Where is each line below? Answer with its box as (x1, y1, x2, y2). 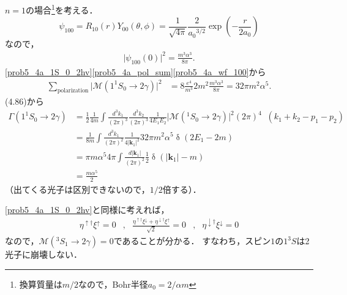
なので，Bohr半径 (78, 277, 148, 290)
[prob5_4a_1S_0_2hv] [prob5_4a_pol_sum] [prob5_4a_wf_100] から (5, 65, 266, 78)
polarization (57, 88, 89, 94)
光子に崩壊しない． (5, 248, 82, 261)
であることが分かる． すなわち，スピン (113, 234, 271, 247)
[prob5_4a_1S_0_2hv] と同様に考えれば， (5, 203, 170, 216)
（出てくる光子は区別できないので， (5, 182, 150, 195)
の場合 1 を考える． (26, 2, 98, 16)
